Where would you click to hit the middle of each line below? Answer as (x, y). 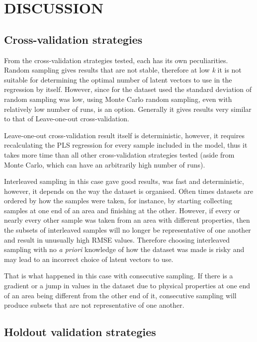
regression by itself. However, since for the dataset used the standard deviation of (128, 89)
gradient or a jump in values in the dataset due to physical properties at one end (127, 286)
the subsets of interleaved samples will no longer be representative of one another (128, 230)
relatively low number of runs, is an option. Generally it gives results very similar (128, 109)
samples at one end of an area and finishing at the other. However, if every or (122, 210)
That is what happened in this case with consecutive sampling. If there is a (119, 276)
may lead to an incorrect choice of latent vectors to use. (89, 259)
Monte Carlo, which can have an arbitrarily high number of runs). (105, 164)
